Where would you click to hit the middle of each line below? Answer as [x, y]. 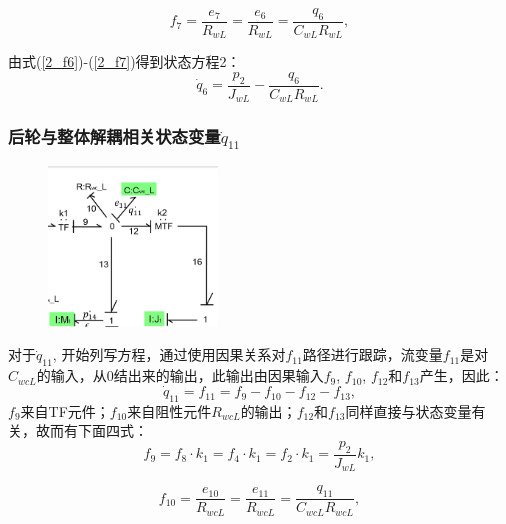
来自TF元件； [65, 410]
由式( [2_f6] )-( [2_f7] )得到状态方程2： [124, 61]
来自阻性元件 [169, 410]
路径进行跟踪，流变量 [372, 354]
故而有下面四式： [91, 430]
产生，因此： [461, 375]
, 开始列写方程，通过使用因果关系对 [169, 354]
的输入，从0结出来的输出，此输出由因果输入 [180, 375]
